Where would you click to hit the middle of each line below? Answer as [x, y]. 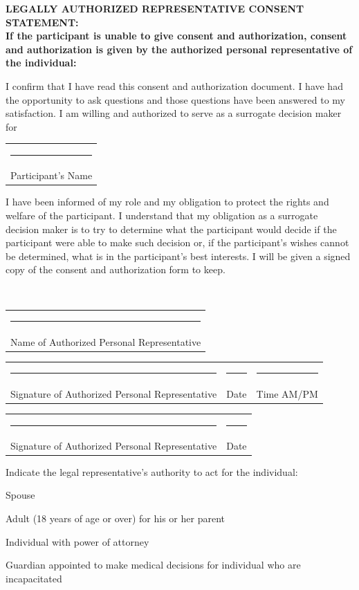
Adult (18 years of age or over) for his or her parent [115, 518]
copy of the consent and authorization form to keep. [116, 269]
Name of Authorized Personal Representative [106, 341]
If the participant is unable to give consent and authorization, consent [176, 36]
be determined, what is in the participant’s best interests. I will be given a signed [178, 256]
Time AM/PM [287, 393]
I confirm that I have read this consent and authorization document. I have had [174, 85]
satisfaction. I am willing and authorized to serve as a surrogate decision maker [174, 113]
